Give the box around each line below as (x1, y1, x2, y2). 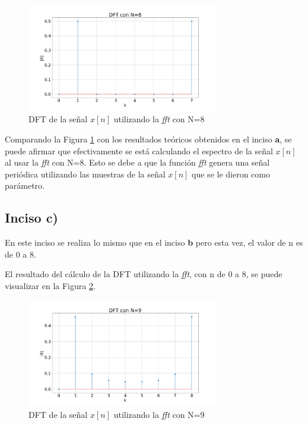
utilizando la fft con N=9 (113, 408, 205, 421)
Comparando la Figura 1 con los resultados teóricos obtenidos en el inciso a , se (5, 133, 292, 145)
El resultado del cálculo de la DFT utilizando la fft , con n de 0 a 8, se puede (5, 268, 282, 280)
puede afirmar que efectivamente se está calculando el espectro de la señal (5, 144, 273, 157)
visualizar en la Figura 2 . (5, 280, 96, 292)
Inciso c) (5, 208, 58, 227)
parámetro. (5, 179, 45, 192)
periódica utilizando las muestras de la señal (5, 167, 166, 180)
